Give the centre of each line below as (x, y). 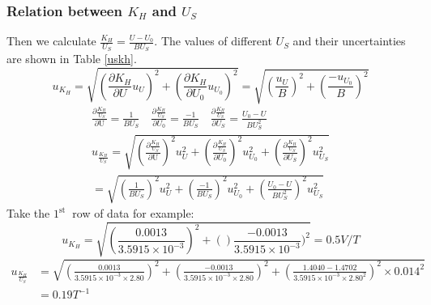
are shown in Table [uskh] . (72, 59)
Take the (28, 213)
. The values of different (213, 41)
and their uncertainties (349, 41)
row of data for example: (133, 213)
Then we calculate (51, 41)
